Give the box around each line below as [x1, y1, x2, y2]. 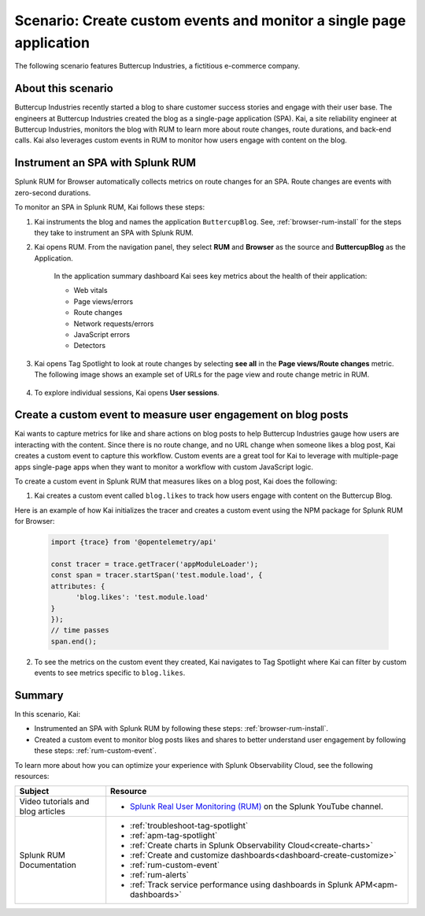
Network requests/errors [73, 319, 154, 328]
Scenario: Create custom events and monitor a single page [14, 12, 406, 29]
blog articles [19, 806, 66, 817]
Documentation [19, 859, 76, 870]
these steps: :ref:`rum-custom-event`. [34, 746, 157, 755]
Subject [19, 786, 50, 797]
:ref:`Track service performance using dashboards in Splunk [130, 879, 353, 890]
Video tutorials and [19, 796, 90, 807]
